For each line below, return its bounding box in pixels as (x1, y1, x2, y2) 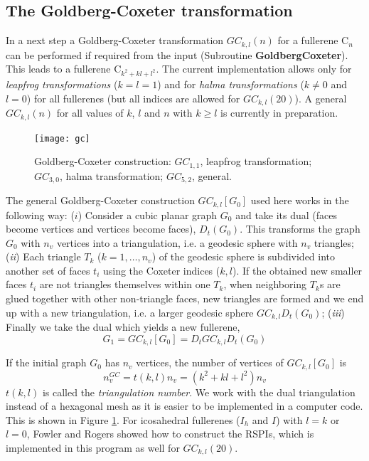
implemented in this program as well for (6, 440, 180, 455)
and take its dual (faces (235, 207, 338, 222)
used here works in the (250, 193, 349, 208)
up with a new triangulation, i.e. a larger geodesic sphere (6, 304, 254, 319)
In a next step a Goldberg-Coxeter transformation (6, 33, 224, 48)
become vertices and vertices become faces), (6, 221, 196, 236)
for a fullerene (277, 33, 338, 48)
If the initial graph (6, 355, 87, 370)
